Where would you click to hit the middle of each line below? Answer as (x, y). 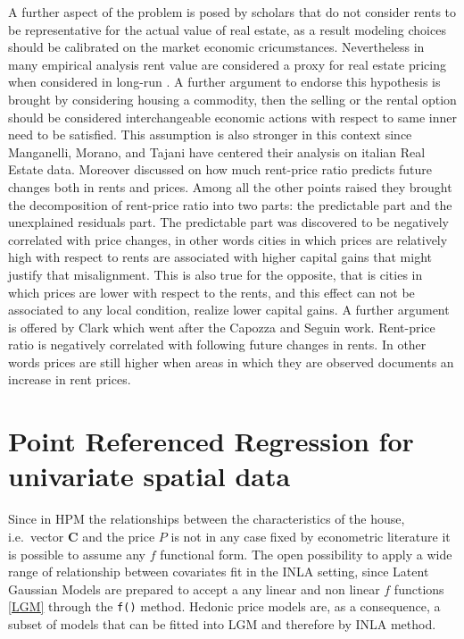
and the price (119, 536)
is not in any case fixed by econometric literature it (311, 536)
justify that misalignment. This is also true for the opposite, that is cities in (215, 274)
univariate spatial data (149, 476)
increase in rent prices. (70, 379)
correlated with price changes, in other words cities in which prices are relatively (228, 239)
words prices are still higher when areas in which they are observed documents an (231, 362)
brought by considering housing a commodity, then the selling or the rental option (232, 99)
